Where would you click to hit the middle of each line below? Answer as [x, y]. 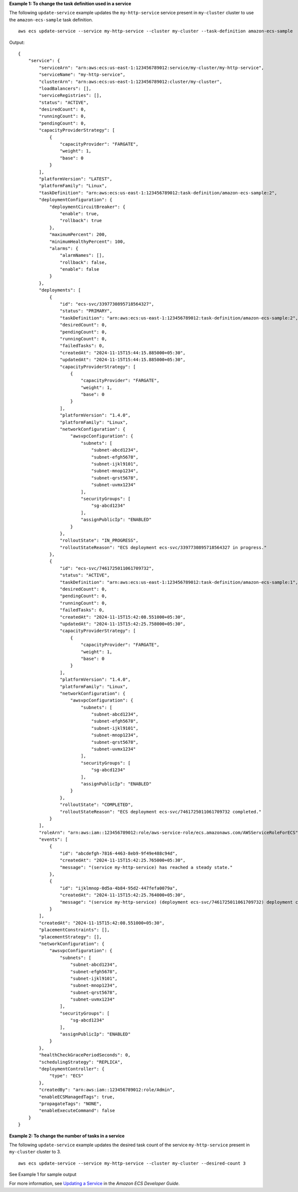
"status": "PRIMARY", [86, 311]
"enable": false [79, 269]
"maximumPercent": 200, [78, 235]
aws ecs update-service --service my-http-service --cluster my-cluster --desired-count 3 [132, 1163]
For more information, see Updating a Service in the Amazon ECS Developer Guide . [94, 1184]
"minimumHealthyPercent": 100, [87, 241]
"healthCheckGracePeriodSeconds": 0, [85, 1055]
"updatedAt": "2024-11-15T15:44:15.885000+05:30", [123, 360]
